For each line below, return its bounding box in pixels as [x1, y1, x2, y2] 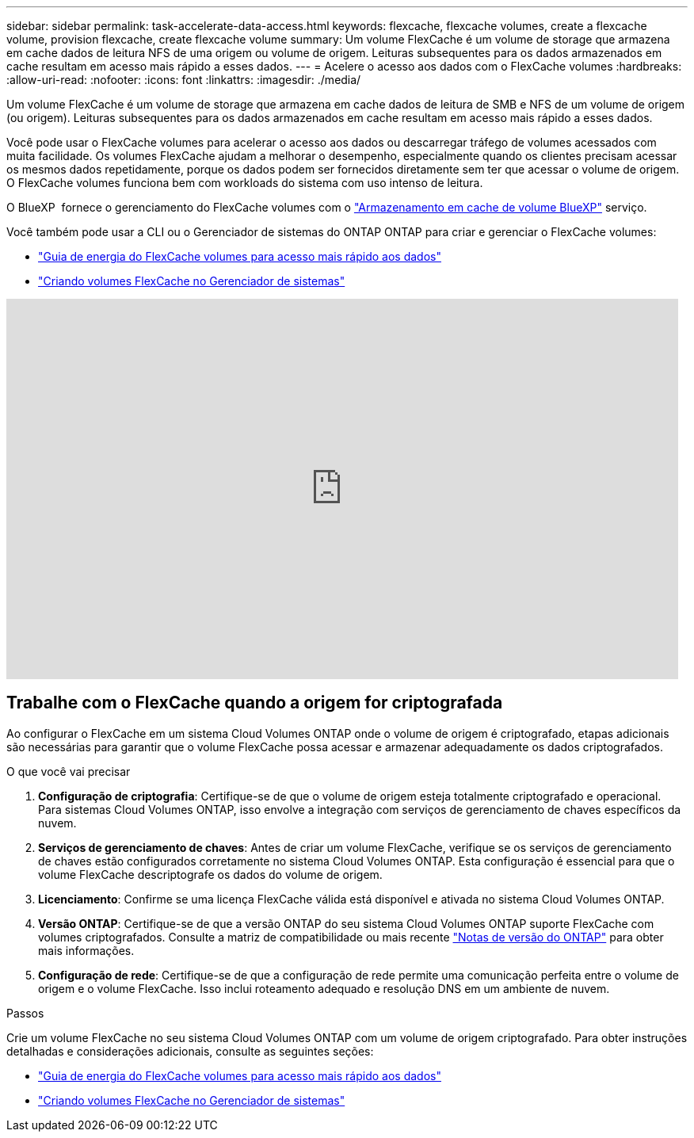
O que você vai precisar [6, 764, 131, 778]
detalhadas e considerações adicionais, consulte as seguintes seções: [6, 1044, 374, 1058]
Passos [6, 1006, 44, 1020]
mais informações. [38, 943, 135, 957]
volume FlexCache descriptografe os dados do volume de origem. [38, 867, 383, 881]
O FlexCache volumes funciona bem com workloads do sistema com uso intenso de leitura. [6, 176, 483, 189]
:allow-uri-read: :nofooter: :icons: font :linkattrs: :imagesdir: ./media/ [6, 73, 361, 86]
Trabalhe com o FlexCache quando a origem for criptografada [6, 693, 503, 713]
